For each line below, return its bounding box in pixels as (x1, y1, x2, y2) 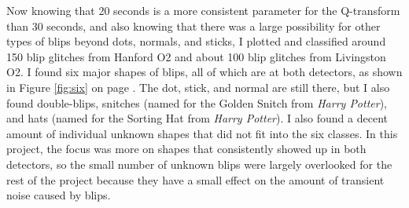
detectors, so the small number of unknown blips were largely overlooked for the (6, 155, 392, 172)
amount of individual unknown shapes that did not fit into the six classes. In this (6, 125, 398, 141)
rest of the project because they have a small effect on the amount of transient (6, 171, 385, 188)
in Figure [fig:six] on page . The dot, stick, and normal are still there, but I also (6, 78, 390, 95)
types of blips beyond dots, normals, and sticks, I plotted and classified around (6, 33, 386, 49)
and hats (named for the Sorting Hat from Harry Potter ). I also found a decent (6, 110, 388, 126)
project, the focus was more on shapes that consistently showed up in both (6, 140, 367, 157)
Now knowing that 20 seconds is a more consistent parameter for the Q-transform (6, 2, 400, 18)
